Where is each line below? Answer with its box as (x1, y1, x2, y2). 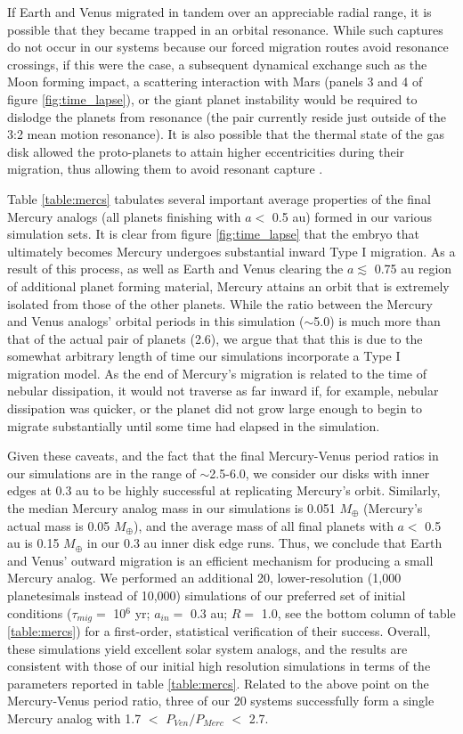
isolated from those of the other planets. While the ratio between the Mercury (7, 294, 433, 313)
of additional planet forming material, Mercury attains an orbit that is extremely (7, 276, 450, 295)
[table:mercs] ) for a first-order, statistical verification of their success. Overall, (7, 622, 431, 640)
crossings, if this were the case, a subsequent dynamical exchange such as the (7, 54, 427, 73)
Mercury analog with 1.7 (7, 709, 142, 728)
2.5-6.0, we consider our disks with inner (209, 463, 430, 482)
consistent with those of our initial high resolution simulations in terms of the (7, 657, 431, 675)
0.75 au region (374, 259, 452, 278)
